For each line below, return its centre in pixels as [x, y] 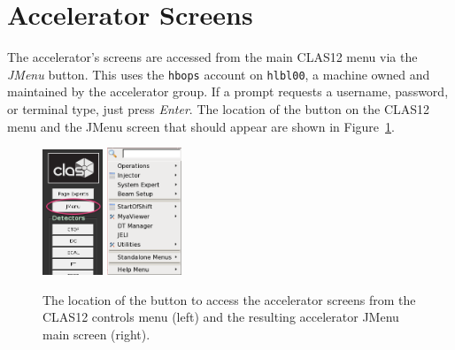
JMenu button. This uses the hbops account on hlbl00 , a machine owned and [219, 74]
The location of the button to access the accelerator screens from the [229, 299]
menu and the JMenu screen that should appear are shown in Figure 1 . [201, 126]
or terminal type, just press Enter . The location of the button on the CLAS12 [219, 108]
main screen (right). [96, 334]
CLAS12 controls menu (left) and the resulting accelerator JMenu [221, 317]
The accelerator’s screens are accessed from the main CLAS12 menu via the [212, 57]
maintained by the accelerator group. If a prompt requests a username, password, [228, 91]
